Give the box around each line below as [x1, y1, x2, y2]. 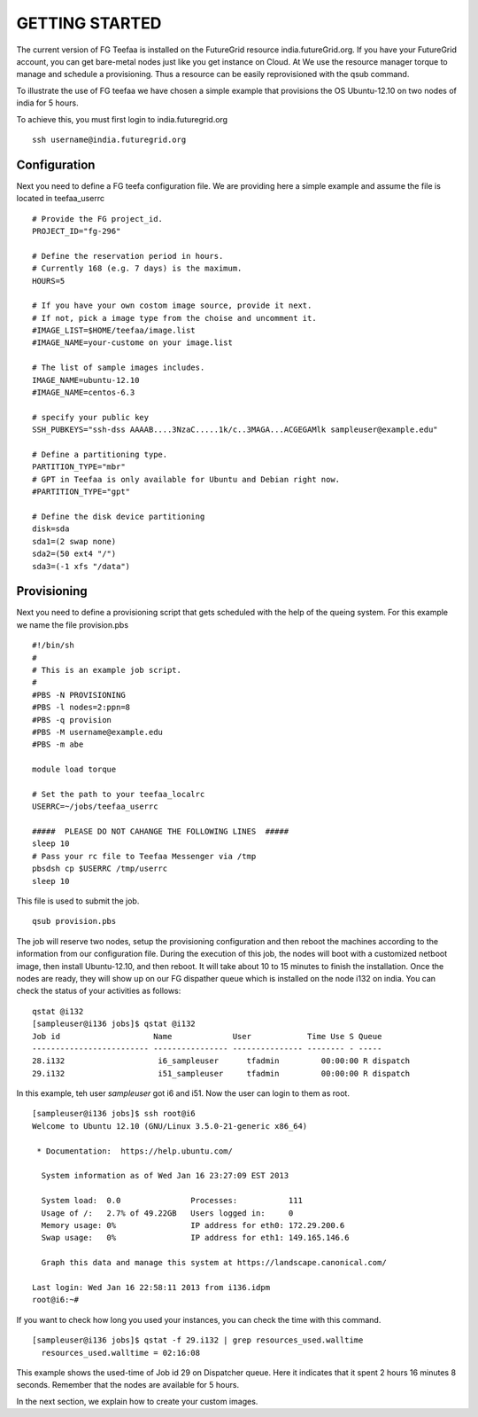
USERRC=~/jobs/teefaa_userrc [32, 802, 158, 811]
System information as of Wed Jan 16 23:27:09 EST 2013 [41, 1170, 289, 1181]
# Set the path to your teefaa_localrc [32, 789, 205, 799]
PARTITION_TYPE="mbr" [32, 462, 126, 472]
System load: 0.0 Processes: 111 [41, 1195, 303, 1206]
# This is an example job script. [32, 665, 181, 675]
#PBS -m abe [32, 740, 84, 749]
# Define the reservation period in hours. [32, 251, 224, 261]
